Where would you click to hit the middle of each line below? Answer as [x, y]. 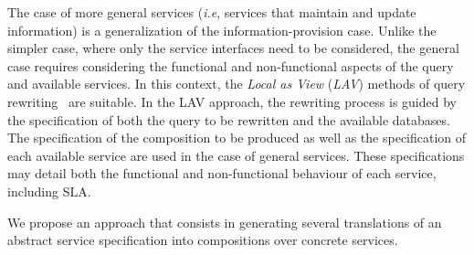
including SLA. [49, 191]
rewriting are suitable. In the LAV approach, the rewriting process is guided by [232, 101]
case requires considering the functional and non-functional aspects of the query [231, 65]
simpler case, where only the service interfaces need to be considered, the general [233, 48]
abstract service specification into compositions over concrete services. [203, 240]
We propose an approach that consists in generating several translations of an [225, 222]
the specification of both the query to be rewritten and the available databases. [229, 119]
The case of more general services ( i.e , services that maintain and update [212, 12]
